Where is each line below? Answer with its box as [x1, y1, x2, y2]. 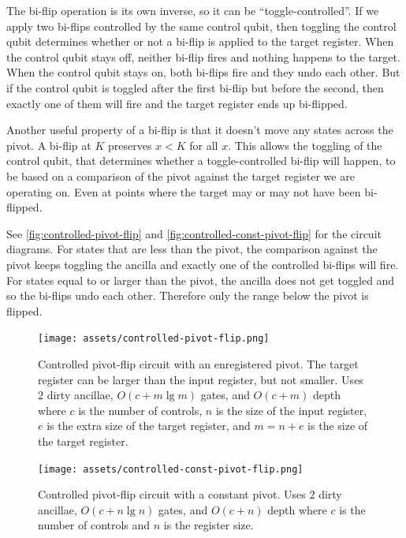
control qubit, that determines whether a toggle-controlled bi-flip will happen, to [6, 152, 396, 169]
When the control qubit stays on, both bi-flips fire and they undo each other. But [6, 64, 400, 80]
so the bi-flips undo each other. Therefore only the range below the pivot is [6, 287, 369, 304]
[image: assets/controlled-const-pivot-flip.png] [38, 463, 304, 475]
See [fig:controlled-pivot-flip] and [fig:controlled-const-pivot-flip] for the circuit [6, 225, 382, 241]
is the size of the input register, [215, 402, 367, 418]
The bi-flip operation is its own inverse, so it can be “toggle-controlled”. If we [6, 2, 379, 18]
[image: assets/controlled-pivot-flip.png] [38, 333, 270, 345]
